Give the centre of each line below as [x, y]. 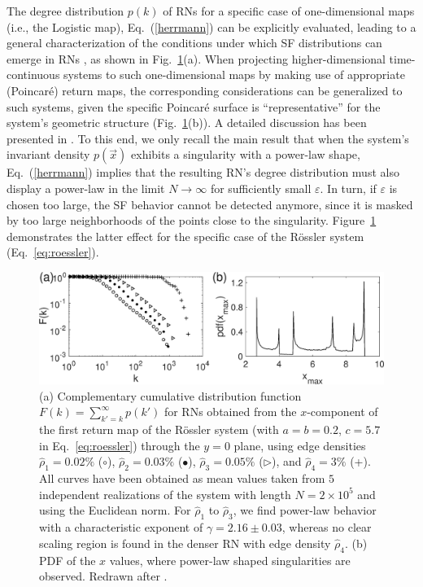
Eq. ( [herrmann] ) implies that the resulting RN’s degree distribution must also [203, 172]
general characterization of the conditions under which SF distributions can [194, 43]
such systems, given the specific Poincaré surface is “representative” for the [194, 106]
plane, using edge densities [300, 445]
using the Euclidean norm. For [115, 510]
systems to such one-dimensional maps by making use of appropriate [234, 74]
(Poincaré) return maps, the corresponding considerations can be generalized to [205, 90]
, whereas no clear [327, 527]
